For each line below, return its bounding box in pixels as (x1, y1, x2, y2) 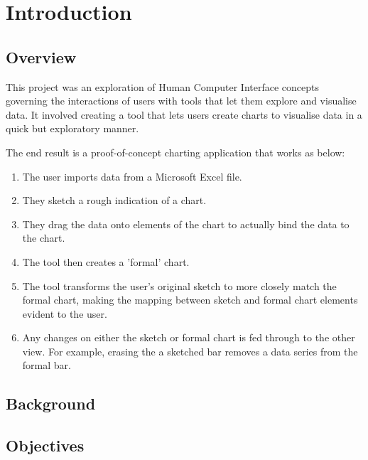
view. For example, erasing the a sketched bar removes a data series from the (22, 343, 358, 358)
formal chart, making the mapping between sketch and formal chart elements (22, 292, 358, 307)
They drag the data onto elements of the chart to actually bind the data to (22, 216, 350, 231)
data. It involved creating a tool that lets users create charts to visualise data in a (6, 107, 362, 122)
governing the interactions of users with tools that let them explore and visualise (6, 93, 357, 108)
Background (6, 392, 96, 414)
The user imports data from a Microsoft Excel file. (22, 169, 242, 183)
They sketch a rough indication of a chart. (22, 193, 207, 208)
